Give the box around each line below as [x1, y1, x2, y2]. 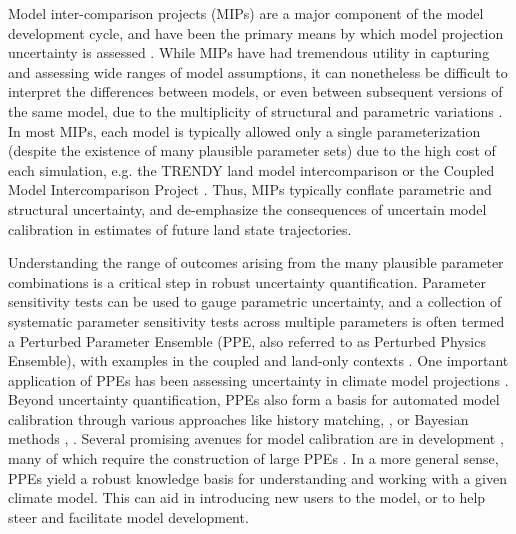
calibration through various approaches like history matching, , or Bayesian [8, 408, 469, 429]
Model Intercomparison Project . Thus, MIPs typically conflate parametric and [8, 179, 492, 200]
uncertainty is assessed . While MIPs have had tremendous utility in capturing [8, 42, 490, 63]
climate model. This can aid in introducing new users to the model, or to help [8, 487, 486, 508]
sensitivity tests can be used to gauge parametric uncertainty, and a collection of [8, 291, 502, 312]
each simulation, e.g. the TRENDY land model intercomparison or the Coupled [8, 159, 495, 180]
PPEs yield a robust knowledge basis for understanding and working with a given [8, 467, 507, 488]
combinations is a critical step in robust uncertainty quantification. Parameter [8, 271, 486, 292]
